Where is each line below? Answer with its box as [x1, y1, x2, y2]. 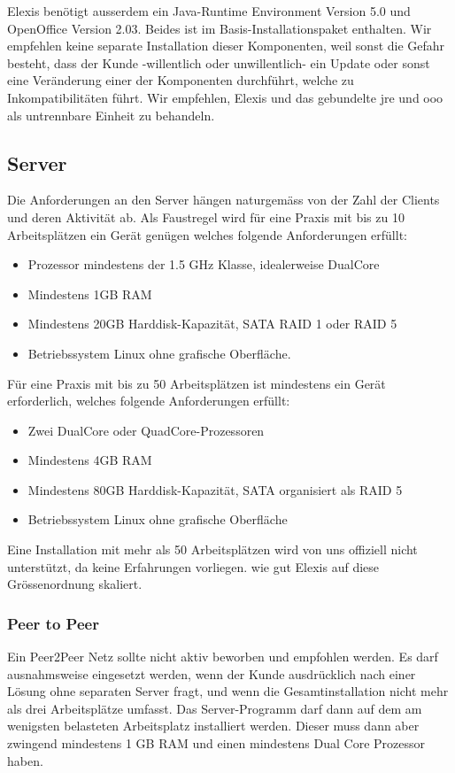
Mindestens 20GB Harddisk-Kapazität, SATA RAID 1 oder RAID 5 [27, 314, 397, 333]
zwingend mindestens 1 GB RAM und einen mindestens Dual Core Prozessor [7, 734, 425, 753]
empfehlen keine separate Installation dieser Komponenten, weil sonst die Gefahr [7, 36, 445, 55]
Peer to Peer [7, 612, 99, 634]
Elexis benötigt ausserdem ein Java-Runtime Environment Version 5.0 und [7, 2, 411, 19]
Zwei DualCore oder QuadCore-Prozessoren [27, 421, 265, 439]
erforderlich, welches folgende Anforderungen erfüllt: [7, 391, 290, 410]
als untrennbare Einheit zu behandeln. [7, 105, 215, 124]
